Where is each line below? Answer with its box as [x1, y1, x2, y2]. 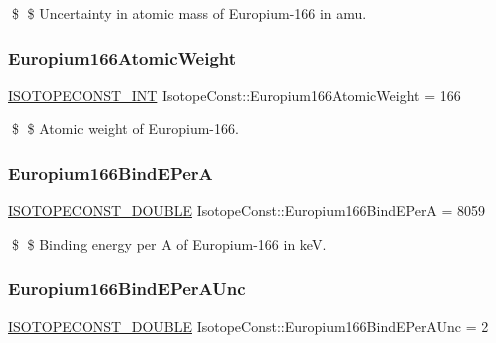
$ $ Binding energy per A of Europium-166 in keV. [11, 233, 327, 254]
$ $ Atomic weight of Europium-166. [11, 118, 239, 139]
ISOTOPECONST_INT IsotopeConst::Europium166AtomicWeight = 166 [8, 84, 461, 105]
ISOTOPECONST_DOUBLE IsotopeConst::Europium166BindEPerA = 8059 [8, 200, 486, 221]
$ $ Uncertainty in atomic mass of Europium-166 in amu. [11, 3, 367, 23]
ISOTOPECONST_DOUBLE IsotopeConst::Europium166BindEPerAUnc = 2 [8, 315, 489, 336]
